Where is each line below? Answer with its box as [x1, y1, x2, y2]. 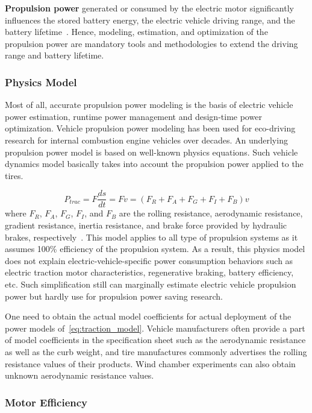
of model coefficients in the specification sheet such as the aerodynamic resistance [5, 333, 306, 346]
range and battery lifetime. [5, 49, 104, 61]
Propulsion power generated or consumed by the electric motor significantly [5, 2, 294, 14]
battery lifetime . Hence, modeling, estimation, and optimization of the [5, 25, 268, 38]
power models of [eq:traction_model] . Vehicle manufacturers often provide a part [5, 321, 305, 334]
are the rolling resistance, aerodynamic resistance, [119, 207, 303, 219]
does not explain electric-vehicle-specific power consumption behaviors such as [5, 254, 293, 266]
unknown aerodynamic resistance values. [5, 369, 154, 382]
